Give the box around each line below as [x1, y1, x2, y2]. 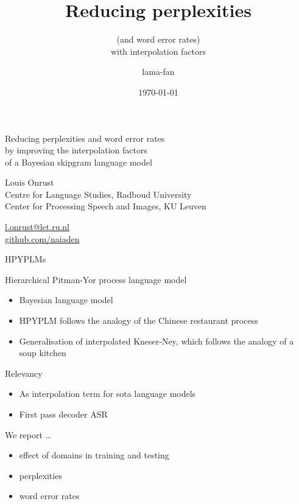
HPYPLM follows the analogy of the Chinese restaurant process [19, 314, 258, 327]
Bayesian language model [19, 293, 113, 306]
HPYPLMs [5, 253, 46, 265]
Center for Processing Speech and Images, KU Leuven [5, 200, 206, 212]
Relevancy [5, 366, 43, 379]
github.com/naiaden [5, 232, 80, 245]
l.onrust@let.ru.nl [5, 220, 69, 233]
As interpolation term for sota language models [19, 387, 196, 400]
